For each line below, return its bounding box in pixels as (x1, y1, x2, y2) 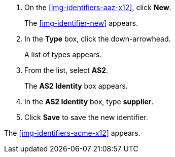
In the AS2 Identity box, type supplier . (24, 97, 154, 106)
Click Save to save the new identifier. (24, 113, 148, 122)
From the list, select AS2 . (24, 66, 109, 74)
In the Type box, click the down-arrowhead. (24, 34, 171, 43)
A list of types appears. (24, 50, 102, 59)
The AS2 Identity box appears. (24, 82, 128, 90)
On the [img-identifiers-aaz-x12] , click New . (24, 3, 171, 12)
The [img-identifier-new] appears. (24, 19, 138, 27)
